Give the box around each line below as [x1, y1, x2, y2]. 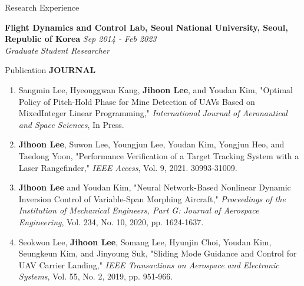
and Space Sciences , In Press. [18, 118, 124, 130]
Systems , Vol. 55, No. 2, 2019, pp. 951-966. [18, 270, 173, 282]
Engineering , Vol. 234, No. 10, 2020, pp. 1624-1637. [18, 215, 204, 228]
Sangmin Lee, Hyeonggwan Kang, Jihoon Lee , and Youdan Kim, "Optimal [18, 83, 293, 96]
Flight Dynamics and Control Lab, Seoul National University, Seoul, [5, 21, 288, 33]
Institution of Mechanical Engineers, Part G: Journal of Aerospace [18, 204, 259, 216]
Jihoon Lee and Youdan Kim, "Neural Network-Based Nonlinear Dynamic [18, 181, 291, 193]
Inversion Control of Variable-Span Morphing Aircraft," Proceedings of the [18, 192, 286, 205]
